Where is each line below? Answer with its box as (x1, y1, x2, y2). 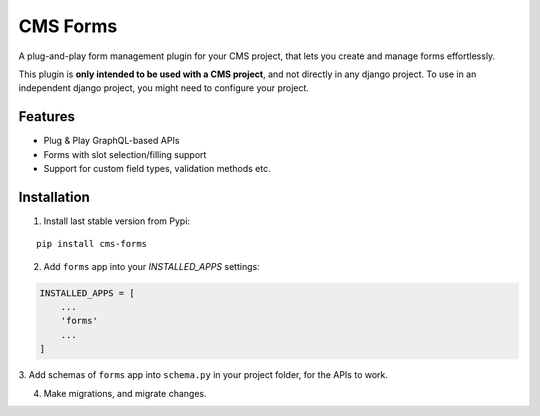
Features (18, 108, 75, 125)
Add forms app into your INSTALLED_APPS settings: (43, 260, 260, 272)
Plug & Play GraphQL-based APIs (43, 135, 180, 147)
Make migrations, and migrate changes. (43, 387, 207, 399)
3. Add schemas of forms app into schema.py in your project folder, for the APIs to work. (18, 369, 389, 381)
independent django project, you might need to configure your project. (18, 82, 310, 94)
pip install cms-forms (36, 238, 148, 250)
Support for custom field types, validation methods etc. (43, 163, 272, 175)
